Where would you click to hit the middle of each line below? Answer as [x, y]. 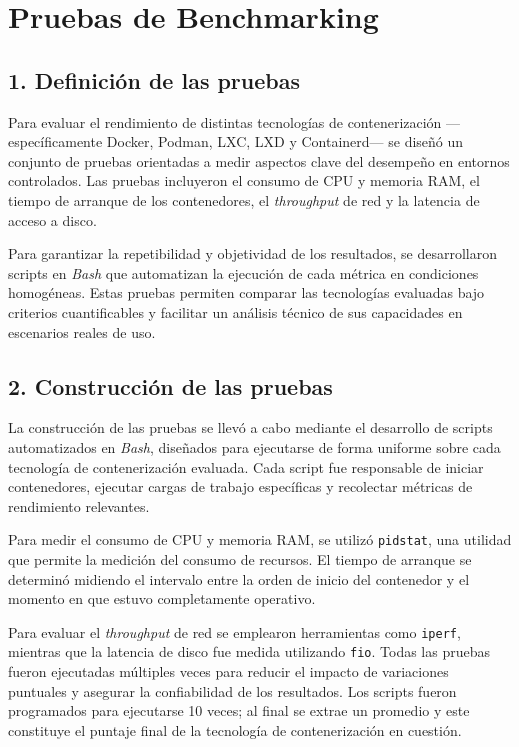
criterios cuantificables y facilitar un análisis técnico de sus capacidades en [235, 311]
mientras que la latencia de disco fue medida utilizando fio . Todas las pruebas [249, 651]
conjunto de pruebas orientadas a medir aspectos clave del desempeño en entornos [259, 160]
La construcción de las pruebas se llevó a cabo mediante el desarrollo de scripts [250, 427]
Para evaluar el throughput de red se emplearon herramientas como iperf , [234, 631]
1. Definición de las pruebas [154, 79]
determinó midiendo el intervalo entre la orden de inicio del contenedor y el [239, 578]
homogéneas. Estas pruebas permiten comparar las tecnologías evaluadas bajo [246, 292]
